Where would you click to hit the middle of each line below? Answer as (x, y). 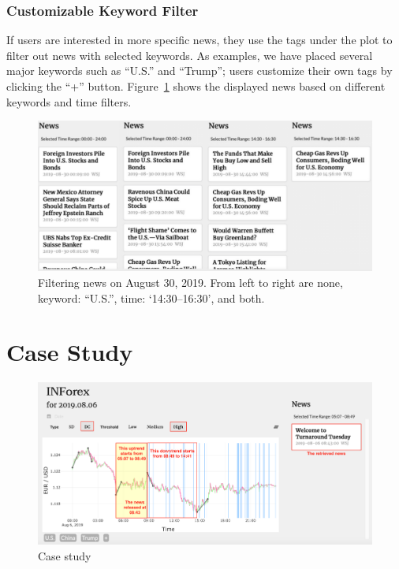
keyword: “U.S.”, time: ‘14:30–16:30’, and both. (151, 298)
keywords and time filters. (69, 101)
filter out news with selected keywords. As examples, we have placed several (190, 55)
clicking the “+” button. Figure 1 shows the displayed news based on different (196, 86)
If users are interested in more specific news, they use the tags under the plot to (199, 40)
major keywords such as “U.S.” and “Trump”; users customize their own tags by (199, 71)
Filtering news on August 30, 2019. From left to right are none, (190, 283)
